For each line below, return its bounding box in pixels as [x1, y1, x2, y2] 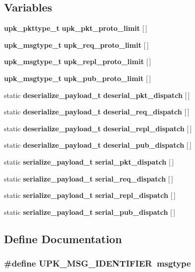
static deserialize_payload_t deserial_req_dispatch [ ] [4, 106, 190, 117]
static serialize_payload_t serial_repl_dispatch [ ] [4, 190, 176, 200]
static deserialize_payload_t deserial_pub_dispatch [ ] [4, 140, 192, 150]
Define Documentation [4, 231, 122, 246]
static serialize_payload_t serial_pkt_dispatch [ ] [4, 156, 174, 167]
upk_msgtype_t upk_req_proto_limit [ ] [4, 39, 149, 50]
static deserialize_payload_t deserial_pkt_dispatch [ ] [4, 90, 190, 100]
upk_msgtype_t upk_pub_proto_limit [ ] [4, 73, 151, 83]
